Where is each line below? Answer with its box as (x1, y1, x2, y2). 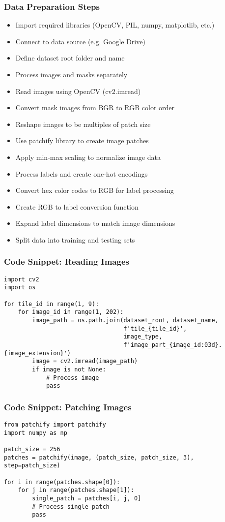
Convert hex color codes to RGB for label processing (15, 185, 174, 195)
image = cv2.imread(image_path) (32, 358, 138, 365)
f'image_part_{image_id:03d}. (123, 341, 222, 348)
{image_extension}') (4, 349, 71, 357)
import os (4, 284, 36, 291)
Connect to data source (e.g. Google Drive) (15, 36, 145, 46)
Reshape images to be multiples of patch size (15, 119, 151, 129)
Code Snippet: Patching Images (4, 400, 132, 413)
